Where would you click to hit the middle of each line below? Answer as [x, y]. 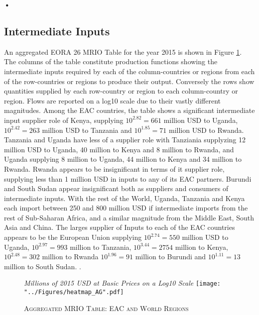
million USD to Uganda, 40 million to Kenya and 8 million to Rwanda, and [119, 149]
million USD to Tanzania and [87, 130]
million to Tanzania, [101, 247]
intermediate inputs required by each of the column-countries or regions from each [129, 71]
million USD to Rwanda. [206, 130]
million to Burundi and [171, 257]
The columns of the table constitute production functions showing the [111, 61]
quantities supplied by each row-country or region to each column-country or [121, 91]
